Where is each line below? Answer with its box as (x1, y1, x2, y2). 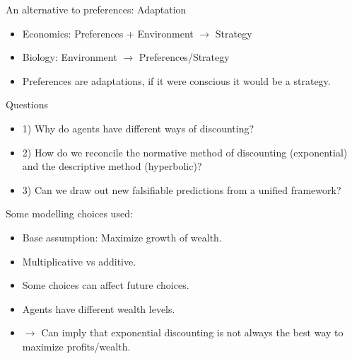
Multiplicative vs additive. (22, 253, 136, 268)
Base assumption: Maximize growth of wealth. (22, 229, 222, 244)
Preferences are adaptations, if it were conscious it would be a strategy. (22, 73, 331, 88)
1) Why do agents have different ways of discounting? (22, 120, 254, 135)
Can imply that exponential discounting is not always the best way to (41, 325, 344, 340)
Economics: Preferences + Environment (22, 25, 194, 40)
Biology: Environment (22, 50, 117, 64)
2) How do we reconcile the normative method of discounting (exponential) (22, 144, 348, 159)
